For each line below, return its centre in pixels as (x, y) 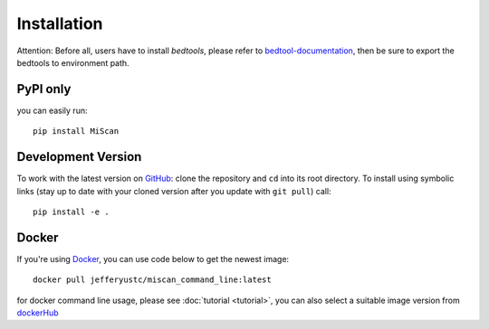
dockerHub (38, 313)
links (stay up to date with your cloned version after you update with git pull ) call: (174, 191)
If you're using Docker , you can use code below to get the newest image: (153, 258)
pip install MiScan (76, 132)
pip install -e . (71, 211)
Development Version (79, 157)
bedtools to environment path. (73, 62)
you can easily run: (52, 110)
